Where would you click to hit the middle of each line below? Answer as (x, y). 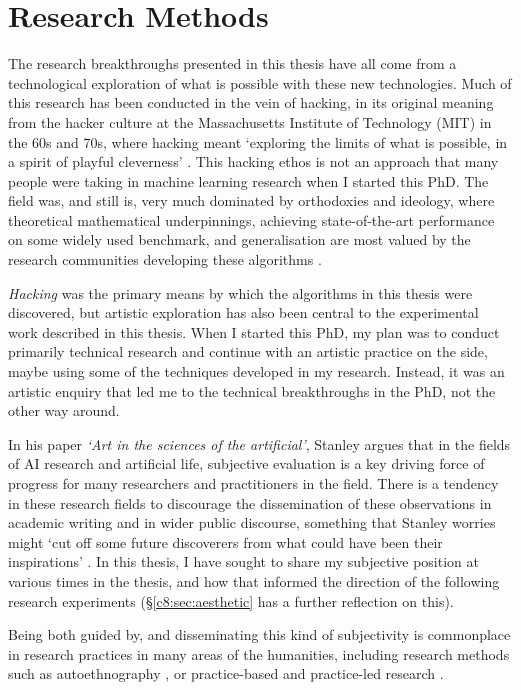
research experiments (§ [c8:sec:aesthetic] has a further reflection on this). (231, 600)
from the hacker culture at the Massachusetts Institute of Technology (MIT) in (250, 121)
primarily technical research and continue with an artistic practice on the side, (248, 351)
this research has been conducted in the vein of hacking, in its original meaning (251, 102)
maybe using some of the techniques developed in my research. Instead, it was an (256, 371)
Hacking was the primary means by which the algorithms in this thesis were (240, 292)
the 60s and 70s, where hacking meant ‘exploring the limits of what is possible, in (258, 141)
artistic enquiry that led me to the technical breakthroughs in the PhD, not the (252, 390)
